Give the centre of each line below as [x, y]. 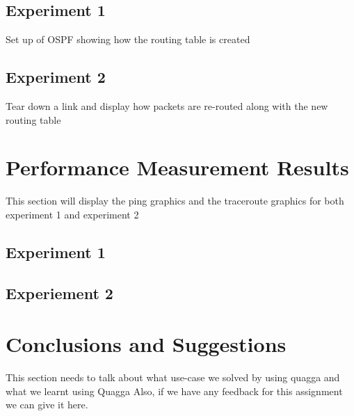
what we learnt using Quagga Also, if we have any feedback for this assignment [174, 391]
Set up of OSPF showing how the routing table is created [128, 39]
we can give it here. [47, 405]
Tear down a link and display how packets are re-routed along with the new [167, 106]
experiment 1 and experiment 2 [72, 214]
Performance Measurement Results [177, 167]
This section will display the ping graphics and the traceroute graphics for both [175, 201]
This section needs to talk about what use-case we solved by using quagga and [173, 377]
